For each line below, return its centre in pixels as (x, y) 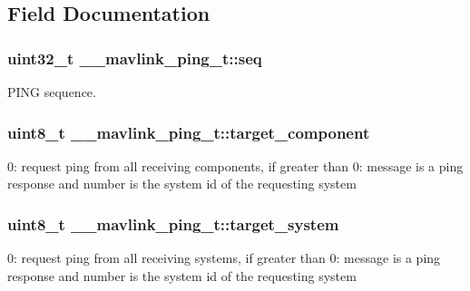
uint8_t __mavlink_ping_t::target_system (173, 223)
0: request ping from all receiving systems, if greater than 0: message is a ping (224, 258)
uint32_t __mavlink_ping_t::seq (135, 58)
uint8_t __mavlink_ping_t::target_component (189, 132)
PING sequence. (52, 92)
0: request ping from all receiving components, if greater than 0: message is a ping (235, 165)
